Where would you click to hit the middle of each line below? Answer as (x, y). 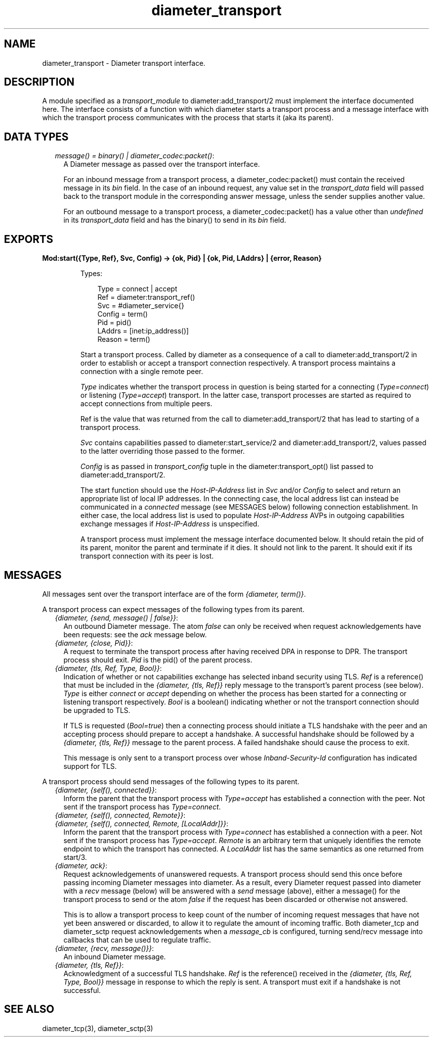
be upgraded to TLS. (97, 710)
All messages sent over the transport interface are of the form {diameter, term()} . (174, 594)
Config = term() (123, 314)
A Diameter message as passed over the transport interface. (162, 164)
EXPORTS (29, 239)
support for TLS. (90, 766)
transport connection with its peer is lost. (147, 556)
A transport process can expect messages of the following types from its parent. (173, 609)
